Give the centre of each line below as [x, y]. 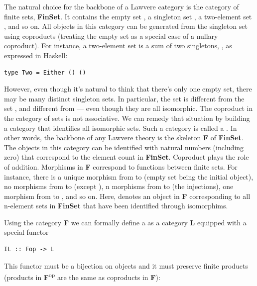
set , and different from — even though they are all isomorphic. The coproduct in [128, 108]
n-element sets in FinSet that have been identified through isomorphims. [116, 206]
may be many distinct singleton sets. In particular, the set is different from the [124, 98]
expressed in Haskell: [36, 55]
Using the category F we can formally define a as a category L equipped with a [125, 222]
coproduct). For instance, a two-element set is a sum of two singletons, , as [118, 46]
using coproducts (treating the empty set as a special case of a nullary [111, 36]
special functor [26, 232]
